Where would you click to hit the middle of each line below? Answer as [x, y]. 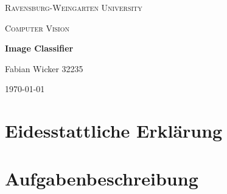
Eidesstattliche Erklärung [114, 131]
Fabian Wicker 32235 [44, 68]
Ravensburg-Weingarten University [74, 7]
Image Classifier [39, 48]
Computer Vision [37, 28]
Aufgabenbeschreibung [102, 178]
